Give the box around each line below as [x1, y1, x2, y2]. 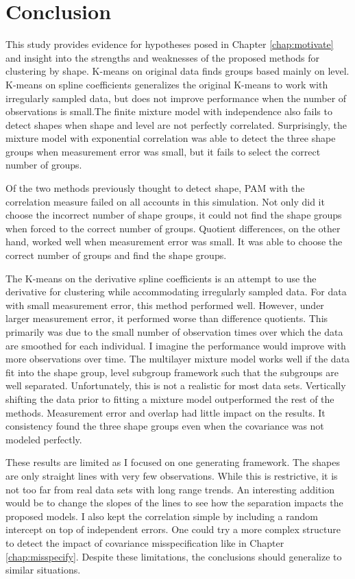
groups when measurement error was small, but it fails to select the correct [5, 144, 321, 158]
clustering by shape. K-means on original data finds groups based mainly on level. [5, 64, 350, 78]
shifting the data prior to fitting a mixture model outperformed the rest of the [5, 391, 334, 406]
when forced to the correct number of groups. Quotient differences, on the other [5, 221, 341, 235]
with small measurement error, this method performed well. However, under [5, 297, 324, 312]
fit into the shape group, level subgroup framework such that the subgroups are [5, 365, 339, 379]
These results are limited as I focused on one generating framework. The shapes [5, 455, 340, 469]
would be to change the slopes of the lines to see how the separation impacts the [5, 495, 343, 510]
